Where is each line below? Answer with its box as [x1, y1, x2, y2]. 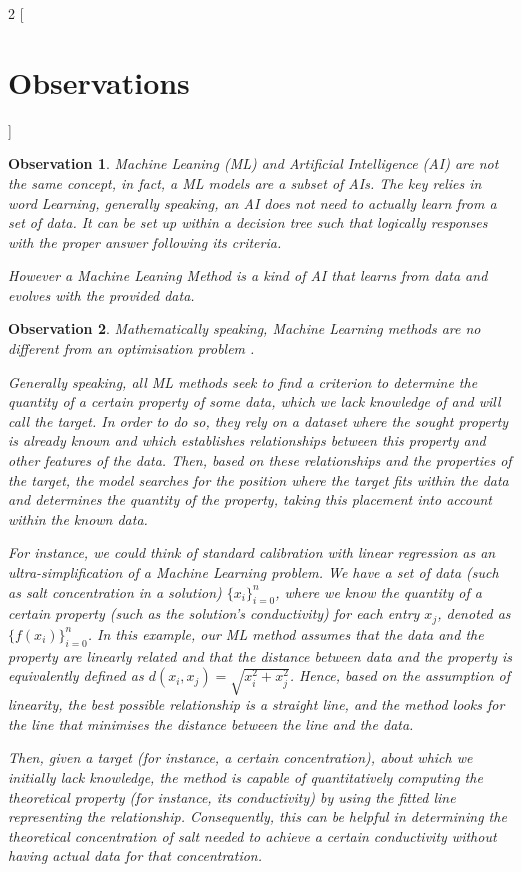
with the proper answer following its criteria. [8, 231, 282, 252]
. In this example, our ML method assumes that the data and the [87, 623, 484, 644]
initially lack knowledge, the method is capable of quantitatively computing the [8, 766, 483, 787]
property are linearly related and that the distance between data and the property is [8, 645, 512, 666]
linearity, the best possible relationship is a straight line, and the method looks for [8, 694, 505, 715]
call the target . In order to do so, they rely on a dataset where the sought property [8, 410, 509, 431]
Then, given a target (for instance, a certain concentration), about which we [8, 747, 473, 768]
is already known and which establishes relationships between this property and [8, 430, 486, 451]
